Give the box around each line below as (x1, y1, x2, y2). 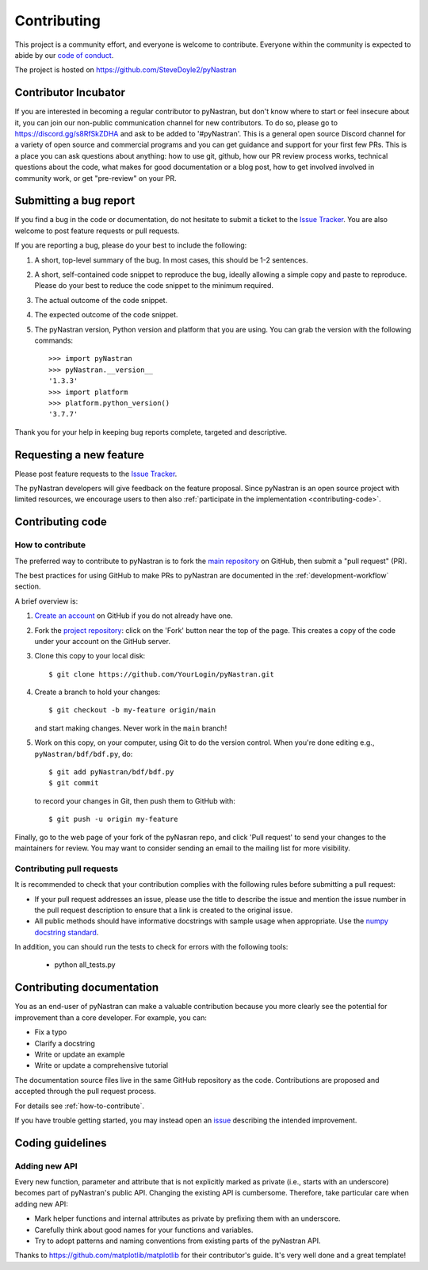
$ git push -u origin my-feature (48, 815, 178, 824)
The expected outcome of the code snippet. (34, 310, 178, 320)
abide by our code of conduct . (14, 50, 114, 59)
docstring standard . (34, 927, 99, 937)
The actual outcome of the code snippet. (34, 295, 168, 305)
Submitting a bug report (14, 194, 136, 208)
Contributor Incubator (14, 86, 126, 99)
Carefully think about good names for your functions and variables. (34, 1225, 254, 1234)
